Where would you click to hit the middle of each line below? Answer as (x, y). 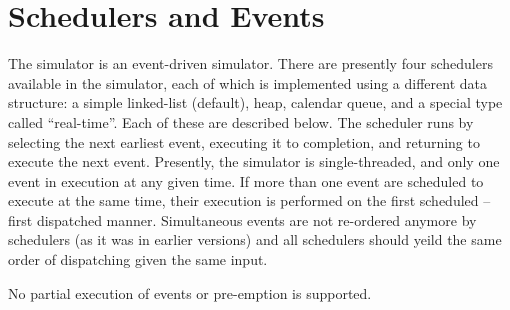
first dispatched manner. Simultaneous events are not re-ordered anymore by (242, 219)
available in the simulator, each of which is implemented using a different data (248, 82)
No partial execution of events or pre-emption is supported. (190, 292)
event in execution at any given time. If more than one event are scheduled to (246, 180)
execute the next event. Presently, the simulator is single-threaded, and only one (254, 161)
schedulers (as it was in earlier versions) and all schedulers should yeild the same (255, 239)
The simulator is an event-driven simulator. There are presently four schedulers (250, 63)
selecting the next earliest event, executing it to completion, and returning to (244, 141)
